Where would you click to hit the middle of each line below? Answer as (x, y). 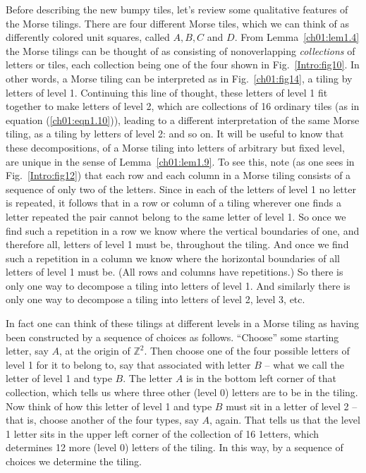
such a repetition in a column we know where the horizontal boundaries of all (173, 258)
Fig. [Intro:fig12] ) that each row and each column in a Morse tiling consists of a (178, 175)
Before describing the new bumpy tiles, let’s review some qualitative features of (177, 9)
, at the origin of (94, 351)
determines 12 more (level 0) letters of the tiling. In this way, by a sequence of (175, 447)
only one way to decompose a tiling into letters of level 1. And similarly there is (178, 285)
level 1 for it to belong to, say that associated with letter (128, 364)
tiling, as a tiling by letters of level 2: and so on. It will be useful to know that (175, 134)
